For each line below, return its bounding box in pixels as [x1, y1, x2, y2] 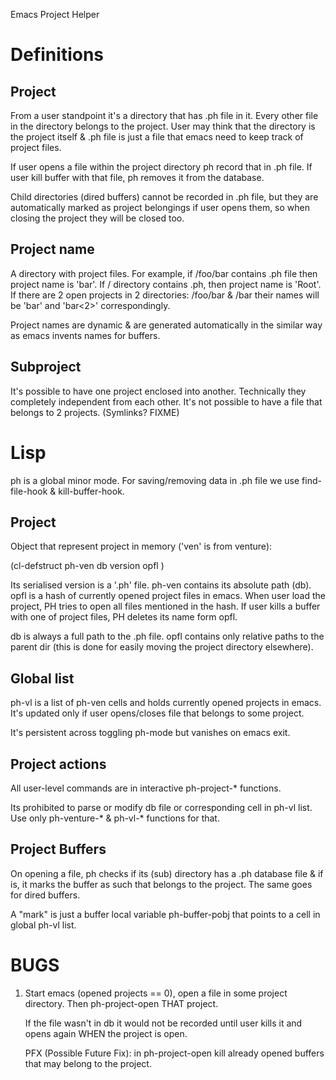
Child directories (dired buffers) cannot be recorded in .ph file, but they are [10, 191, 319, 203]
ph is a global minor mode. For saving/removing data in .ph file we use [10, 474, 300, 486]
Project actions [10, 755, 107, 773]
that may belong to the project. [24, 1057, 152, 1069]
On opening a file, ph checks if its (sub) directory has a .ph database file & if [10, 867, 324, 879]
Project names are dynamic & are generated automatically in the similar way [10, 319, 323, 331]
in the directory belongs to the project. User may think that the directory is [10, 120, 316, 132]
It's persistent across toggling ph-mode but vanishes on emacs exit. [10, 727, 291, 739]
